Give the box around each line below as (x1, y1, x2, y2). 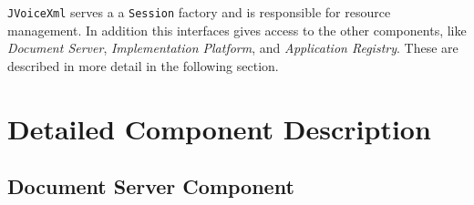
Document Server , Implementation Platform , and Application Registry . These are (7, 38, 459, 57)
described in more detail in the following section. (7, 56, 279, 75)
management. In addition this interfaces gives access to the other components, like (7, 20, 467, 39)
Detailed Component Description (7, 109, 431, 147)
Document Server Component (7, 172, 294, 200)
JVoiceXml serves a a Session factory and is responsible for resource (7, 3, 391, 21)
